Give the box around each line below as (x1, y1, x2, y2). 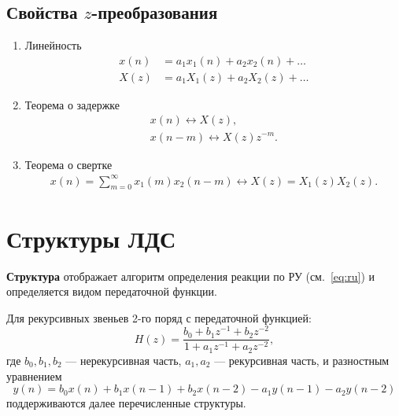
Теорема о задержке (24, 96, 120, 112)
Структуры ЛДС (6, 222, 176, 254)
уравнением (6, 367, 62, 384)
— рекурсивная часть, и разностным (214, 352, 390, 368)
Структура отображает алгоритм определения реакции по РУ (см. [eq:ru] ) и (6, 267, 375, 284)
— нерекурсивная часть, (65, 352, 182, 368)
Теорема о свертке (24, 156, 113, 172)
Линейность (24, 37, 82, 53)
